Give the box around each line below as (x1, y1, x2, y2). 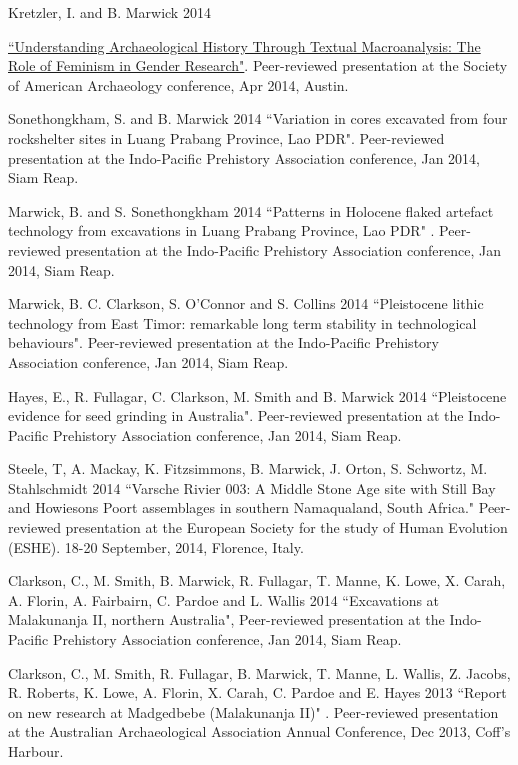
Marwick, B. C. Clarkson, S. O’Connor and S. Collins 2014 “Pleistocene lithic (8, 293, 484, 314)
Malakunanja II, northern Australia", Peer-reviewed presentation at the (8, 609, 445, 630)
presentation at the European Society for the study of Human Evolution (65, 517, 508, 538)
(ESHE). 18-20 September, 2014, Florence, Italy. (8, 536, 304, 557)
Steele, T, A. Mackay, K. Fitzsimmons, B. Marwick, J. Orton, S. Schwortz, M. (8, 458, 488, 479)
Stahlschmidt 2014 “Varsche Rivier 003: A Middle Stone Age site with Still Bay (8, 477, 496, 498)
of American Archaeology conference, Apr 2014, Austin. (8, 74, 349, 95)
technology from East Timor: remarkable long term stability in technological (8, 312, 477, 333)
